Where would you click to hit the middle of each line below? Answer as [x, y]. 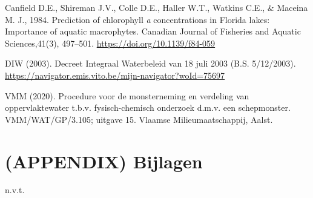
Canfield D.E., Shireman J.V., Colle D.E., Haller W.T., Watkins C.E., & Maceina [156, 7]
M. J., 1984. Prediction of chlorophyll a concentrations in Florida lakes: [137, 19]
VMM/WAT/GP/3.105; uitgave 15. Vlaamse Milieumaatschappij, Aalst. [139, 119]
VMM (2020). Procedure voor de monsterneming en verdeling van [127, 95]
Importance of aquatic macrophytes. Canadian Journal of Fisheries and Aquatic [153, 31]
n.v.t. [15, 190]
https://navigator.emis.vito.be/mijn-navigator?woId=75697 [115, 75]
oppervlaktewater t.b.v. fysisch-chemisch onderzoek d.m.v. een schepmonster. [148, 107]
